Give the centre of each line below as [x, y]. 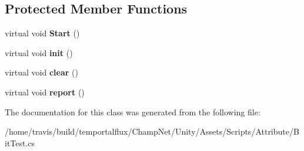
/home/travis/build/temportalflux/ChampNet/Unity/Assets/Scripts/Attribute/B [152, 131]
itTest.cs [20, 143]
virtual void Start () [42, 33]
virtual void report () [45, 92]
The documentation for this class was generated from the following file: [133, 111]
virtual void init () [39, 52]
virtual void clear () [41, 72]
